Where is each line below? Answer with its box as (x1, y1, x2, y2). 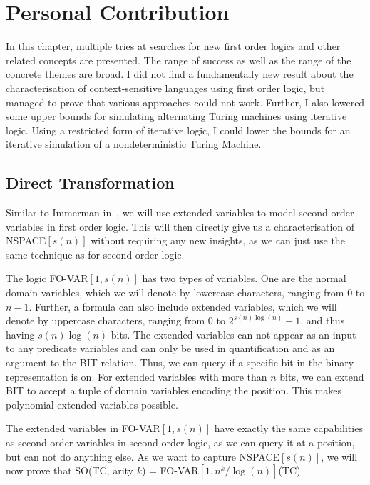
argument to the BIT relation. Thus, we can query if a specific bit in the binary (6, 355, 354, 370)
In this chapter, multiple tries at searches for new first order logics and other (6, 39, 341, 54)
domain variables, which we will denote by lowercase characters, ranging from (6, 285, 344, 300)
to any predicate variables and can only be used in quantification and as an (6, 341, 335, 356)
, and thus (300, 313, 345, 328)
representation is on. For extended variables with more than (6, 369, 267, 384)
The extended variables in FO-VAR (6, 421, 160, 436)
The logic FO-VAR (6, 271, 88, 286)
